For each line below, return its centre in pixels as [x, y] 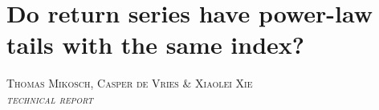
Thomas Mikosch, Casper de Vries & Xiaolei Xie [130, 83]
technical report [50, 98]
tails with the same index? [156, 45]
